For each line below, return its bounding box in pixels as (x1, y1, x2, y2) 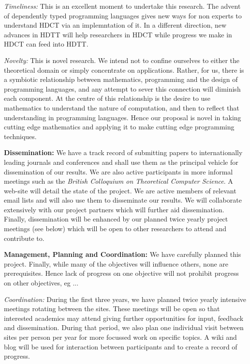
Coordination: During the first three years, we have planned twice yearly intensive (4, 294, 247, 304)
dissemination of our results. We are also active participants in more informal (4, 166, 233, 176)
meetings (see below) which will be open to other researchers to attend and (4, 223, 227, 234)
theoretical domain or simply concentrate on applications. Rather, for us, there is (4, 64, 244, 75)
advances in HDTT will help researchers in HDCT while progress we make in (4, 29, 232, 39)
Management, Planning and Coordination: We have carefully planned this (4, 249, 241, 259)
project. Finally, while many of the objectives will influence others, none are (4, 258, 229, 269)
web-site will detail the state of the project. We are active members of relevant (4, 185, 236, 195)
